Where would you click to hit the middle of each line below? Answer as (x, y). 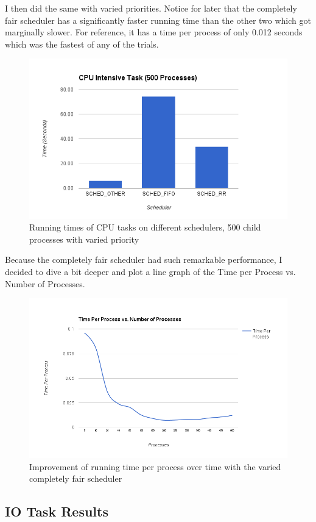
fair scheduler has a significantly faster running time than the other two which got (158, 20)
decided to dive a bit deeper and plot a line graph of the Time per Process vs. (150, 271)
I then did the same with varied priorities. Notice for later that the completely (151, 8)
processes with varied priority (84, 239)
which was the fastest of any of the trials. (82, 44)
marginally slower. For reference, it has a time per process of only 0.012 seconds (154, 32)
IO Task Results (57, 511)
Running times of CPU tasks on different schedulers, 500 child (145, 227)
